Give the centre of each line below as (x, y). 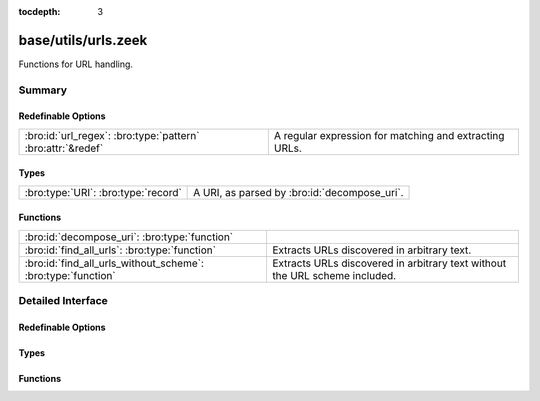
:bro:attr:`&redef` (64, 148)
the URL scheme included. (334, 275)
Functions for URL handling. (76, 64)
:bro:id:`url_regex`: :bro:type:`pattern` (112, 135)
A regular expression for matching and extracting (389, 135)
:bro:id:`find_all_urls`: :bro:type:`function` (120, 250)
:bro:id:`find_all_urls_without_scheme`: (114, 263)
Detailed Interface (63, 301)
